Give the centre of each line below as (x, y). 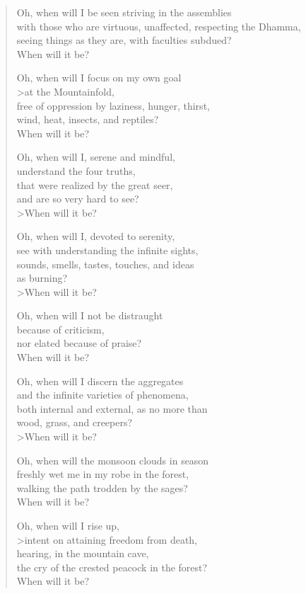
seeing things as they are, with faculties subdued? (124, 40)
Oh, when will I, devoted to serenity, (96, 236)
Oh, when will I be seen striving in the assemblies (124, 12)
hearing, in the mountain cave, (83, 553)
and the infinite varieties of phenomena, (102, 395)
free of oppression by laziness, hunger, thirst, (113, 105)
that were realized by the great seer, (95, 184)
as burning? (42, 278)
